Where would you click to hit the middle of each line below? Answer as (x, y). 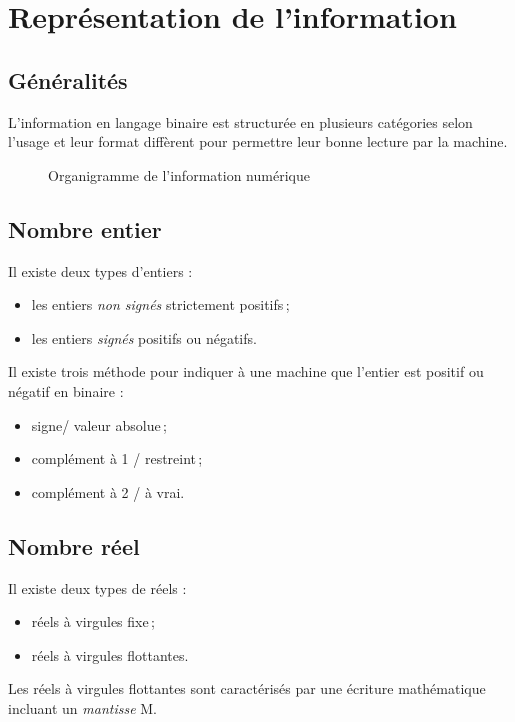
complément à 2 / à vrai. (108, 491)
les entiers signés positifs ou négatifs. (144, 337)
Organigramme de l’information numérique (179, 174)
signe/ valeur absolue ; (99, 424)
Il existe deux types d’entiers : (100, 270)
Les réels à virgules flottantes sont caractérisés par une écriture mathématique (247, 688)
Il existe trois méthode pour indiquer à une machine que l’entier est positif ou (246, 371)
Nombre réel (74, 545)
